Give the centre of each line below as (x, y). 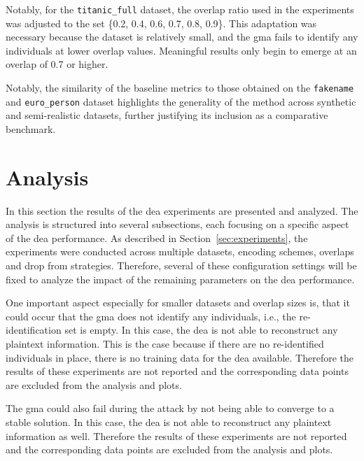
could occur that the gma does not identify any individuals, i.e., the (151, 316)
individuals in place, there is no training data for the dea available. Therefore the (180, 357)
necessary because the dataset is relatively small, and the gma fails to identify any (182, 37)
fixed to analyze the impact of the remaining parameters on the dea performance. (180, 279)
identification (34, 330)
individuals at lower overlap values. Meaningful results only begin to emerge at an (181, 50)
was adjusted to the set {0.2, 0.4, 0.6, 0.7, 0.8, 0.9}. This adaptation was (161, 23)
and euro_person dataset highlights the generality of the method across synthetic (181, 101)
